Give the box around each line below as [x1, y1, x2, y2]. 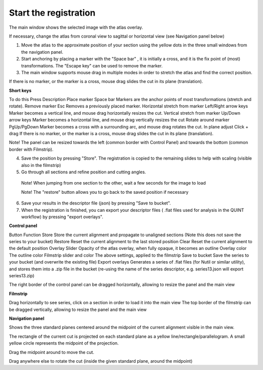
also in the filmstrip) [21, 162, 61, 168]
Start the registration [9, 7, 96, 18]
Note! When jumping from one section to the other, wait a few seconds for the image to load [21, 180, 206, 186]
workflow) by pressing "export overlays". [21, 214, 103, 220]
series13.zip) [9, 273, 35, 279]
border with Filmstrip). [9, 146, 54, 152]
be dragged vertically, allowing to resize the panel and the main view [9, 307, 147, 312]
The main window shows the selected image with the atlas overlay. [9, 24, 143, 30]
